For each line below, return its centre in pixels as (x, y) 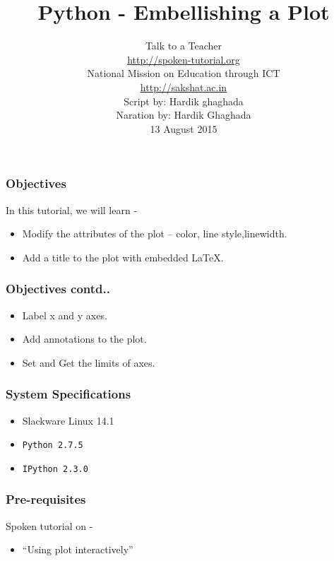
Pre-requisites (46, 499)
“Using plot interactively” (78, 549)
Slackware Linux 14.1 (68, 420)
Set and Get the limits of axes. (89, 362)
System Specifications (68, 394)
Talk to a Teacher (184, 46)
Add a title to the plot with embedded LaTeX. (123, 257)
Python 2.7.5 (53, 445)
